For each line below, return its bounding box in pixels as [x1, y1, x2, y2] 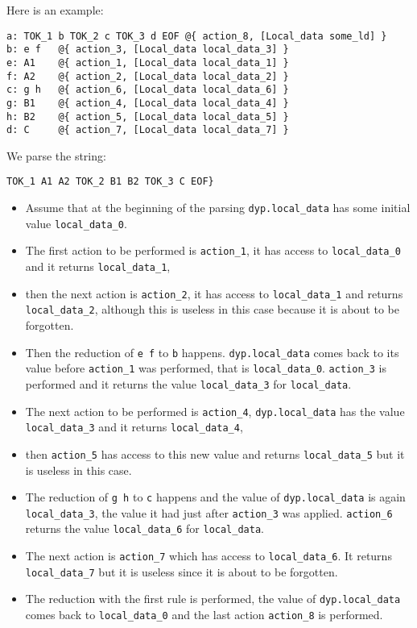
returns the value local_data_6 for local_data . [25, 520, 264, 537]
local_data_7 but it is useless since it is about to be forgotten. [25, 563, 338, 580]
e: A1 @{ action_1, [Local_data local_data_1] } [6, 56, 289, 69]
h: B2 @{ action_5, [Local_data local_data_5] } [6, 110, 289, 123]
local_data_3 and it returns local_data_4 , [25, 418, 243, 435]
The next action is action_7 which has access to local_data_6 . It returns [25, 547, 392, 564]
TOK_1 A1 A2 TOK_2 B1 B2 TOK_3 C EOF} [6, 176, 214, 188]
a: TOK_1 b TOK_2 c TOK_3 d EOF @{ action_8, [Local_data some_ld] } [6, 30, 387, 42]
